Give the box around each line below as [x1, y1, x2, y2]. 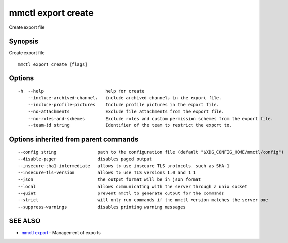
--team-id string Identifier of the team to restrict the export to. [27, 122, 232, 128]
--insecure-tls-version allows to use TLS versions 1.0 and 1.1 [18, 170, 196, 175]
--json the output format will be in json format [18, 177, 201, 182]
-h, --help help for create [18, 88, 144, 94]
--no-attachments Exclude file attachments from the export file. [27, 109, 225, 115]
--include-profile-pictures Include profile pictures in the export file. [27, 102, 219, 108]
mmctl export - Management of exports [21, 229, 101, 235]
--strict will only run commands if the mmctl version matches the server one [18, 197, 268, 203]
